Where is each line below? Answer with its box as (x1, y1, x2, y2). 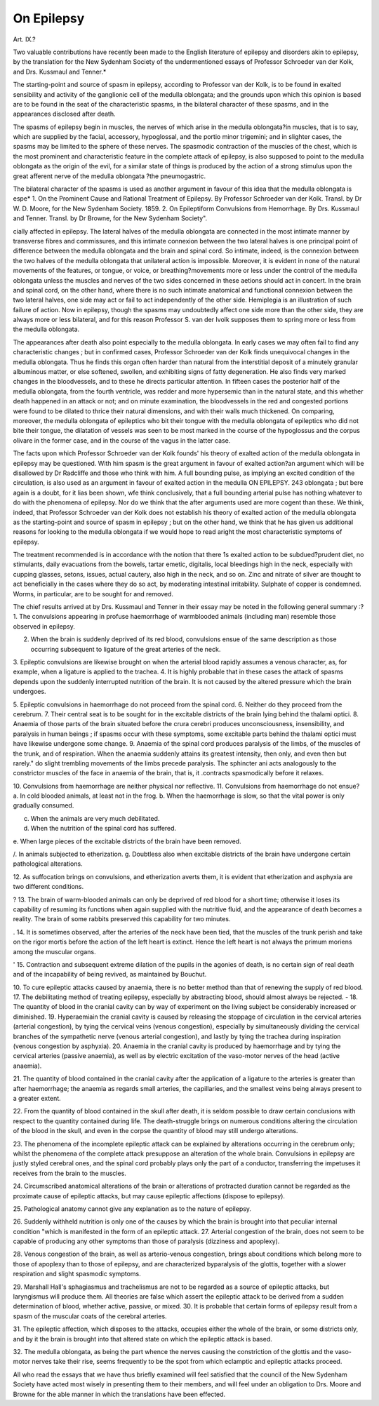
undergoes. (13, 688, 46, 696)
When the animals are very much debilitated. (30, 814, 160, 822)
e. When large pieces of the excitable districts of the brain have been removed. (13, 837, 241, 845)
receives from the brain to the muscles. (13, 1169, 126, 1177)
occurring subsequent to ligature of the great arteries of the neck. (30, 645, 221, 653)
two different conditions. (13, 883, 84, 891)
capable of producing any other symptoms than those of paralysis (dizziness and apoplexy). (13, 1237, 280, 1245)
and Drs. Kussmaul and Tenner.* (13, 67, 107, 76)
